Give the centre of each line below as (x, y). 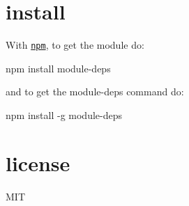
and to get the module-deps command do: (95, 92)
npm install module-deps (58, 68)
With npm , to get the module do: (75, 45)
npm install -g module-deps (64, 114)
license (38, 163)
